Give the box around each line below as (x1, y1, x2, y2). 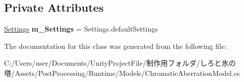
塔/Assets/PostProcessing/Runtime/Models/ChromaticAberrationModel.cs (4, 67, 240, 78)
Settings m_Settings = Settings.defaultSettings (4, 23, 158, 34)
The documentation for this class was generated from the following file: (4, 40, 227, 51)
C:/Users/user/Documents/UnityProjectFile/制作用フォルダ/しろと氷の (4, 58, 236, 68)
